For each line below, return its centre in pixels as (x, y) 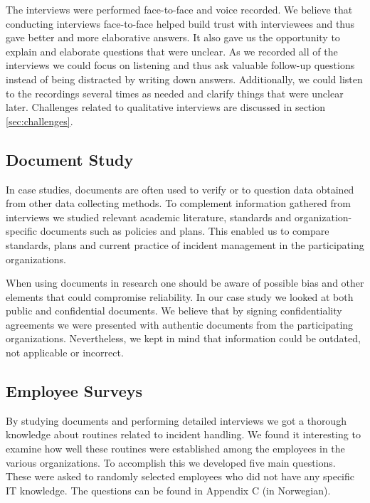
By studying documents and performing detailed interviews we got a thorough (176, 420)
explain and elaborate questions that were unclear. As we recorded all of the (172, 51)
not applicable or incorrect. (65, 353)
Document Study (70, 159)
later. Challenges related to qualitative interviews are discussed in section (165, 107)
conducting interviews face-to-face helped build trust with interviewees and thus (180, 23)
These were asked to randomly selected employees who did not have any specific (180, 476)
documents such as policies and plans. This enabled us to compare (185, 231)
